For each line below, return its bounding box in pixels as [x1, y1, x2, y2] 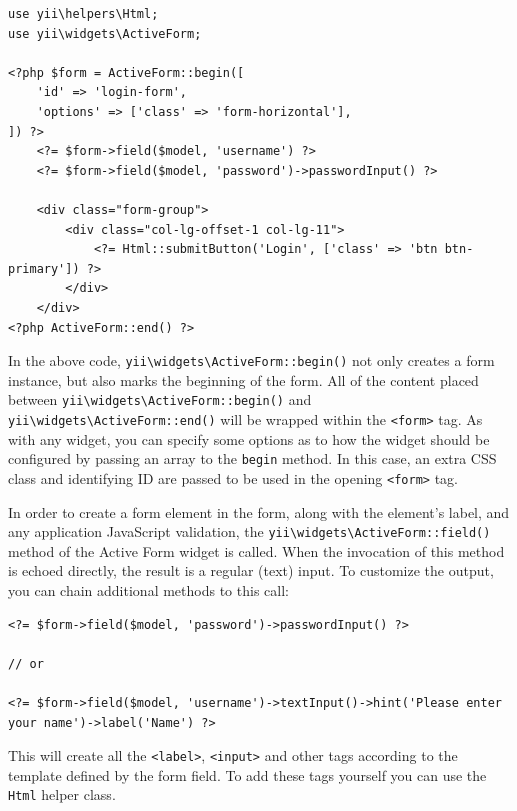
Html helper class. [8, 784, 116, 805]
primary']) [8, 261, 80, 276]
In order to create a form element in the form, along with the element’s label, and [8, 501, 510, 522]
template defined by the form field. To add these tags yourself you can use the [8, 764, 487, 785]
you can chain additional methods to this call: [8, 580, 289, 600]
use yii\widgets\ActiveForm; [8, 26, 202, 41]
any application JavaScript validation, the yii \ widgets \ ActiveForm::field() [8, 521, 491, 542]
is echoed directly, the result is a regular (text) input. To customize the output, [8, 560, 494, 581]
